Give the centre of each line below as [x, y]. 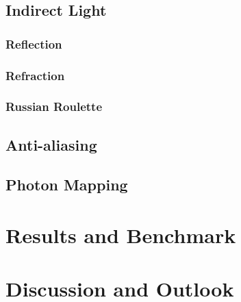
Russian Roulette [54, 106]
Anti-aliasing [51, 144]
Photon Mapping [67, 185]
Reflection [34, 43]
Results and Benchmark [121, 235]
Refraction [35, 75]
